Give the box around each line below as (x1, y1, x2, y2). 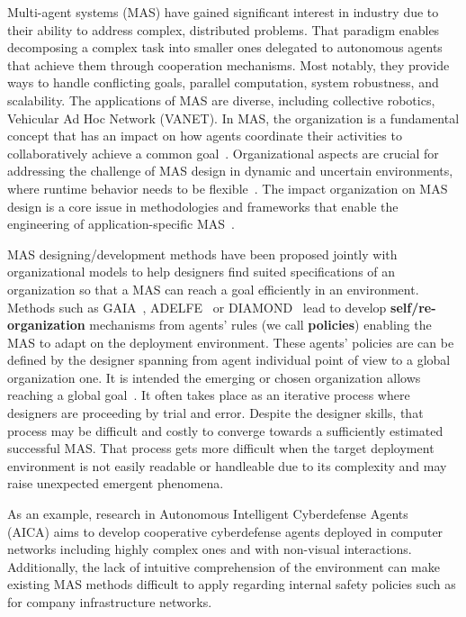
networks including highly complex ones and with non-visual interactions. (7, 540, 412, 558)
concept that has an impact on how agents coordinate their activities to (7, 126, 402, 145)
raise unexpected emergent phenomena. (7, 474, 224, 493)
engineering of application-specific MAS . (7, 214, 235, 233)
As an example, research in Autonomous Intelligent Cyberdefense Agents (7, 504, 408, 523)
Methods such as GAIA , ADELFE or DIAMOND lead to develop (7, 297, 387, 316)
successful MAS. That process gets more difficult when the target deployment (7, 439, 435, 458)
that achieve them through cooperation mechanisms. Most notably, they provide (7, 55, 450, 74)
